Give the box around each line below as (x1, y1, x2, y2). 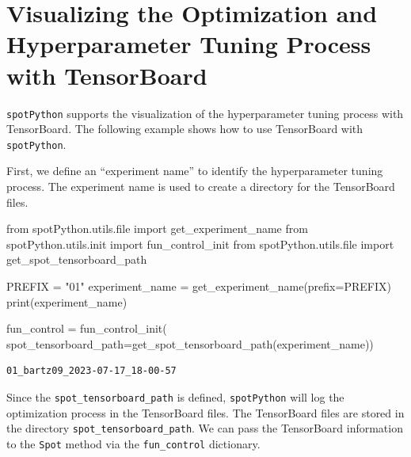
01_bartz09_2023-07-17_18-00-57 (6, 365, 177, 377)
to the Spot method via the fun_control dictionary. (6, 435, 261, 451)
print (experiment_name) (6, 293, 127, 310)
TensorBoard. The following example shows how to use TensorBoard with (6, 120, 363, 137)
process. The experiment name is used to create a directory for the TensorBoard (6, 178, 395, 194)
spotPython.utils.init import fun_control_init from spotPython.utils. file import (6, 235, 394, 252)
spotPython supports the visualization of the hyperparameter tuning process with (6, 105, 404, 121)
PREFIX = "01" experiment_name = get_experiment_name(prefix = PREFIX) (6, 277, 391, 294)
